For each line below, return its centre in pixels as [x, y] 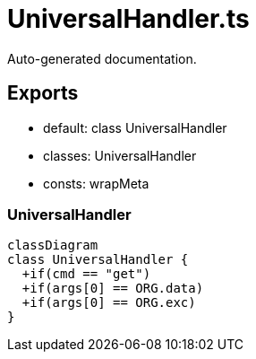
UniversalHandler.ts [128, 19]
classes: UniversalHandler [120, 155]
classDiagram [53, 245]
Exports [43, 93]
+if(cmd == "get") [86, 274]
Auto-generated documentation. [102, 58]
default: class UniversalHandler [135, 127]
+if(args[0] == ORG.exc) [109, 303]
